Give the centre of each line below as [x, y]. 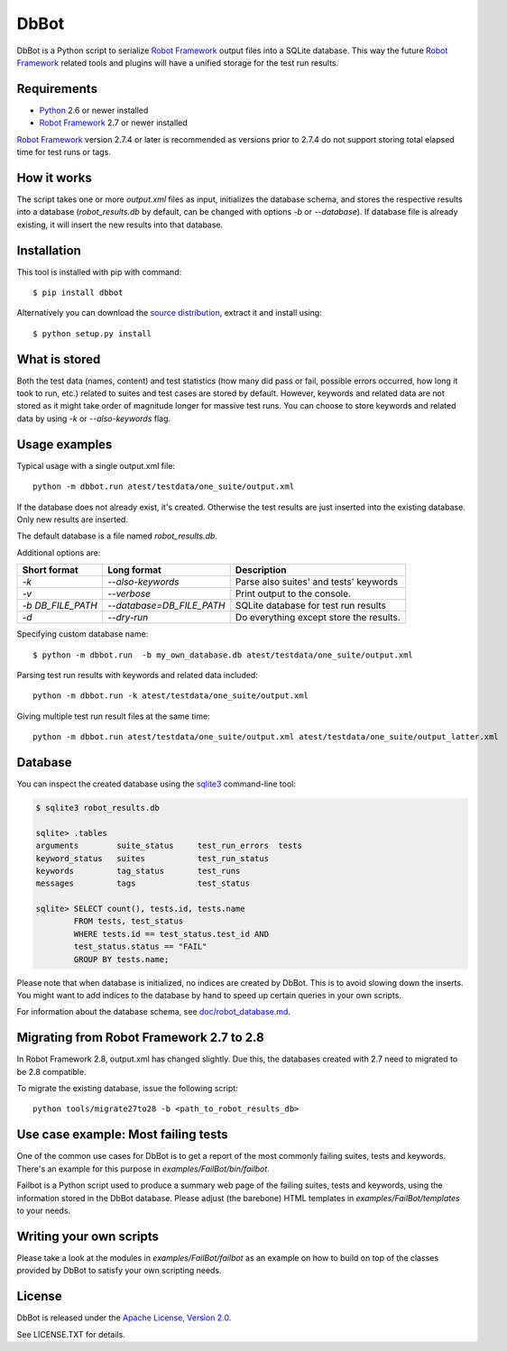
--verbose [129, 593]
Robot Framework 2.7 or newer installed [114, 123]
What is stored [59, 359]
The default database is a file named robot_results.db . [117, 536]
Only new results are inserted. [72, 519]
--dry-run [128, 618]
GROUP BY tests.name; [121, 959]
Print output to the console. [293, 593]
